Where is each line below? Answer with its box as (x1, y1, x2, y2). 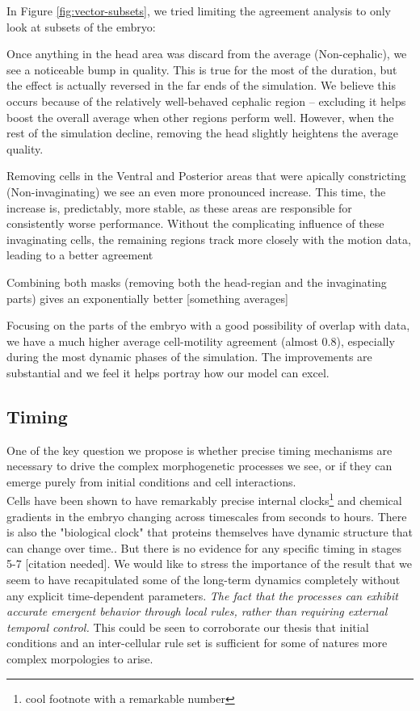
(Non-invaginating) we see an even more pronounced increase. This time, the (6, 183, 386, 200)
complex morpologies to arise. (6, 650, 153, 667)
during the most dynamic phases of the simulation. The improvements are (6, 348, 372, 365)
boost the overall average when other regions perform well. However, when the (6, 108, 394, 125)
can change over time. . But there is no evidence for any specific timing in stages (6, 539, 402, 556)
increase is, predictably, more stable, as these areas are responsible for (6, 199, 352, 216)
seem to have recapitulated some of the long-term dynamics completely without (6, 571, 401, 588)
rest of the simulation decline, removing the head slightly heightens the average (6, 124, 398, 141)
